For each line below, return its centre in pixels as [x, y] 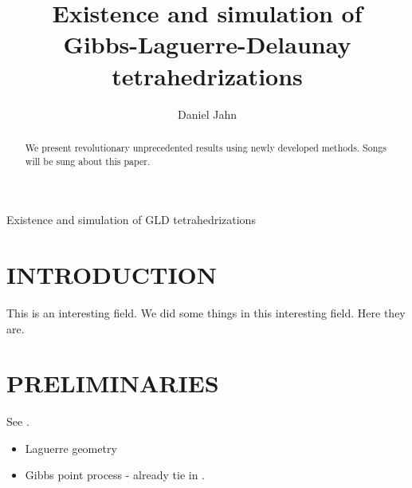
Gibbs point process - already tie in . [115, 475]
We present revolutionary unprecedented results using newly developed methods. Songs [206, 147]
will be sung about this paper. [88, 161]
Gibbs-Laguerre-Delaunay [207, 44]
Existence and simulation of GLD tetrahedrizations [131, 220]
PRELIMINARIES [113, 383]
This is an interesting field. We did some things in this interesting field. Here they [206, 312]
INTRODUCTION [112, 274]
